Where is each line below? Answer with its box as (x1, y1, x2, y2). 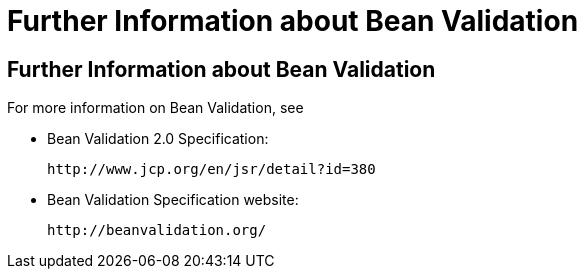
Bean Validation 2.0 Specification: (47, 130, 269, 148)
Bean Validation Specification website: (47, 191, 299, 209)
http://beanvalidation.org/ (47, 222, 267, 239)
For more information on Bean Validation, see (7, 99, 304, 117)
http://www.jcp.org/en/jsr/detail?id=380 (47, 161, 376, 178)
